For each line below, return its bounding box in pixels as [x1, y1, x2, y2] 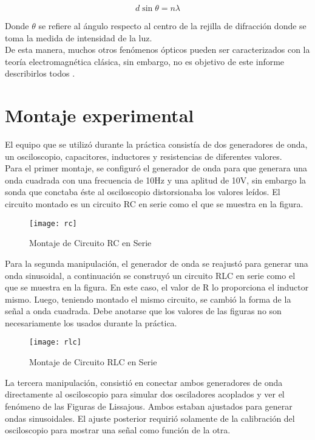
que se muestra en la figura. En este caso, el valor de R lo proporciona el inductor [5, 281, 309, 294]
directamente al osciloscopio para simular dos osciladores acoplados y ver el [5, 388, 285, 400]
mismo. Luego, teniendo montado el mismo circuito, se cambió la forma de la [5, 292, 291, 305]
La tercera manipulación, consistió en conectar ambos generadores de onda [5, 376, 283, 388]
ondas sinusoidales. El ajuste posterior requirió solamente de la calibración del [5, 411, 295, 424]
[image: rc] [29, 219, 77, 228]
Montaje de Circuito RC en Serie [29, 236, 152, 249]
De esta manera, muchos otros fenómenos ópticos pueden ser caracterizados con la [5, 43, 310, 56]
